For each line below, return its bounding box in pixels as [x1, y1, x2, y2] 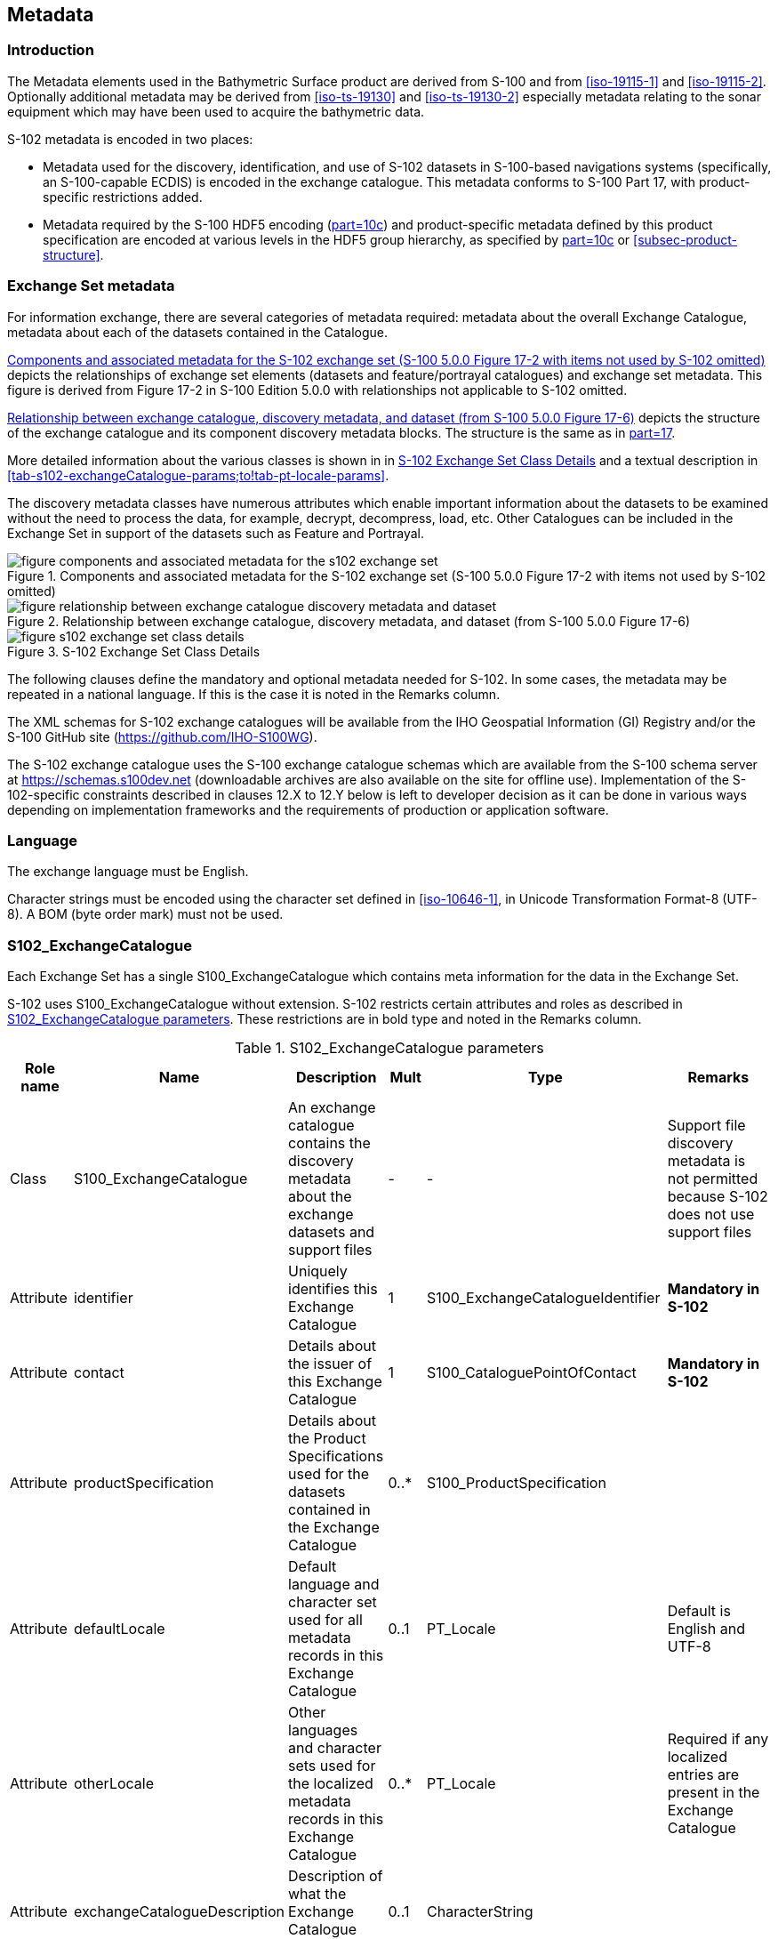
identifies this [288, 1280, 378, 1299]
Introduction [7, 41, 94, 60]
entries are [667, 1766, 740, 1784]
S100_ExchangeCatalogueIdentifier [427, 1289, 661, 1307]
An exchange [288, 1098, 376, 1117]
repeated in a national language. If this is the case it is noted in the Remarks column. [7, 686, 501, 702]
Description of [288, 1867, 383, 1886]
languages [288, 1721, 358, 1740]
